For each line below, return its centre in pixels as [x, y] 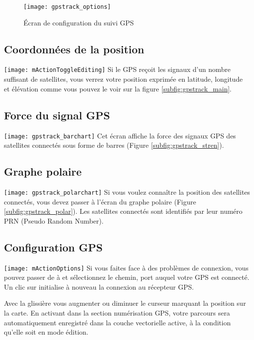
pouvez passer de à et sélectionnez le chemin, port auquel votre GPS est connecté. [127, 277]
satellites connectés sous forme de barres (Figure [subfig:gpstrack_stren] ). [114, 145]
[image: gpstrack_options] [67, 7]
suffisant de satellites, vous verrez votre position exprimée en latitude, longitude [123, 79]
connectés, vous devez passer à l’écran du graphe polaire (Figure [100, 201]
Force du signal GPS [57, 115]
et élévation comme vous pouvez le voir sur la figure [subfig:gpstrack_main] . [118, 88]
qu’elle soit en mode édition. [46, 332]
